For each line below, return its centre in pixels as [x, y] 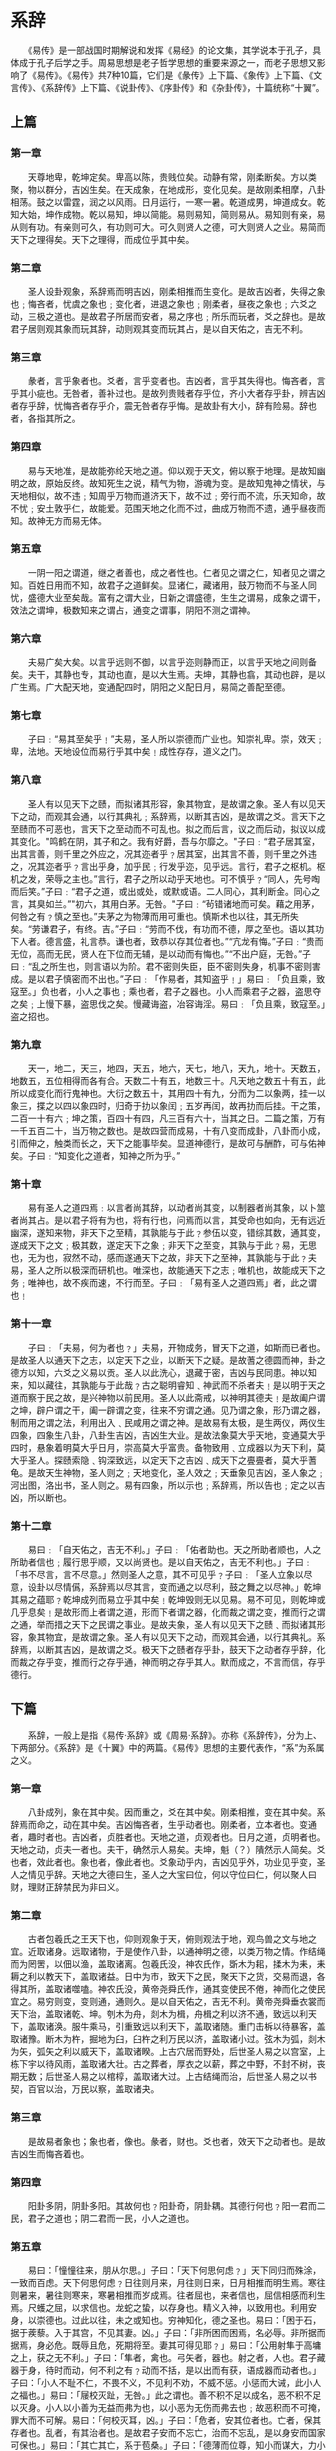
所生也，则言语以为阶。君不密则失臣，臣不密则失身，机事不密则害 [185, 966]
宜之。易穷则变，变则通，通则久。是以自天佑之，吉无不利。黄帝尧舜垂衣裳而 [168, 2002]
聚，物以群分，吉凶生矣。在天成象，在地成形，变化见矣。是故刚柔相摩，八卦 [168, 189]
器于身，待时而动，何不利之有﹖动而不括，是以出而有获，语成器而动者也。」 [166, 2370]
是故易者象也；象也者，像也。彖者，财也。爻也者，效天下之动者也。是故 [176, 2141]
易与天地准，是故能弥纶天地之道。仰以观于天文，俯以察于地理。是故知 [172, 470]
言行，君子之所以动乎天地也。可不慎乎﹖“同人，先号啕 [209, 878]
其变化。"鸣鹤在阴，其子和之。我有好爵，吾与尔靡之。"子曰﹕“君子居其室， [165, 841]
